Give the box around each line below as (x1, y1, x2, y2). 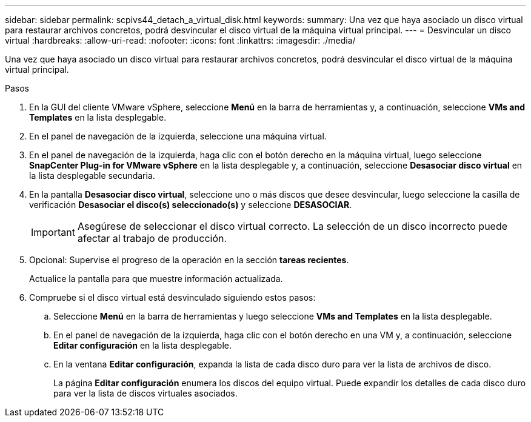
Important (31, 226, 75, 238)
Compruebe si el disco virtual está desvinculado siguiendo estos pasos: (29, 292, 316, 303)
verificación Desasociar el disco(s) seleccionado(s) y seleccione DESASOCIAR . (29, 199, 352, 210)
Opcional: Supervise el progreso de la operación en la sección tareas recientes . (29, 255, 349, 265)
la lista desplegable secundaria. (29, 170, 155, 181)
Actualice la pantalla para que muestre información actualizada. (29, 273, 283, 284)
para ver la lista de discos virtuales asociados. (53, 388, 238, 398)
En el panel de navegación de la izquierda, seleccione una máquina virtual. (29, 131, 327, 141)
